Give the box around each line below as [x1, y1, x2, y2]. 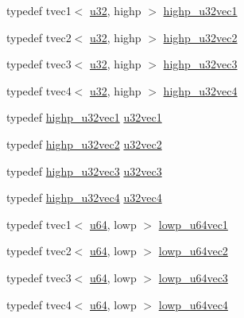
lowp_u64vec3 [158, 269, 228, 285]
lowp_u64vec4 [158, 296, 228, 312]
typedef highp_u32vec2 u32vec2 [6, 135, 162, 152]
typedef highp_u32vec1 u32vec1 [6, 109, 162, 126]
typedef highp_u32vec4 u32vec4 [6, 189, 162, 206]
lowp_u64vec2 [158, 242, 228, 259]
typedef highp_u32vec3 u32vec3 [6, 162, 162, 179]
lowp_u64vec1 [158, 215, 228, 232]
